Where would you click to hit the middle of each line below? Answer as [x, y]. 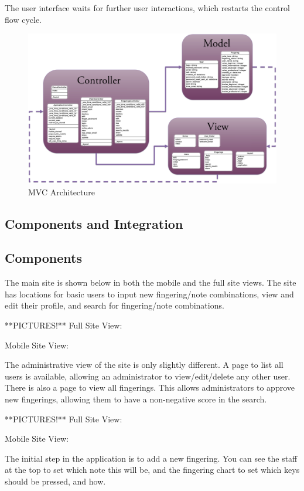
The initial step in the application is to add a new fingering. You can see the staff [151, 458]
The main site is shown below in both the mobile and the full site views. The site [151, 282]
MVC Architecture [62, 192]
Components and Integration [94, 223]
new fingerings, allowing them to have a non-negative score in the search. [136, 399]
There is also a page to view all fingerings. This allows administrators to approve [150, 387]
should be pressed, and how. [55, 481]
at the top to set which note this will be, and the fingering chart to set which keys [152, 470]
